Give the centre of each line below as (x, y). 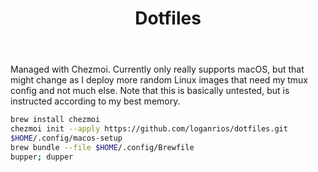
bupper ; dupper (42, 157)
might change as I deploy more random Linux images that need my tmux (159, 80)
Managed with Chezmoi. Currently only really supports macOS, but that (157, 69)
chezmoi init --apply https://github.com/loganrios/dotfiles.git (149, 129)
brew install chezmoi (55, 120)
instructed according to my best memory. (95, 101)
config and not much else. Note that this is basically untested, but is (150, 91)
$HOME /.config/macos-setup (66, 138)
